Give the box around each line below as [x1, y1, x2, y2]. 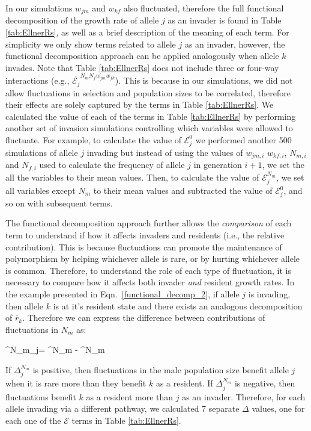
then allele [5, 299, 43, 312]
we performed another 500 [195, 133, 292, 146]
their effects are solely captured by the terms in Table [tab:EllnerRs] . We [5, 98, 274, 111]
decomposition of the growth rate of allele [5, 14, 159, 26]
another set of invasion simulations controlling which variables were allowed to [5, 122, 293, 134]
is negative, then [234, 377, 295, 389]
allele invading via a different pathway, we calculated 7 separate [5, 402, 240, 415]
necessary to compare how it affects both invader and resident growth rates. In [5, 276, 295, 288]
